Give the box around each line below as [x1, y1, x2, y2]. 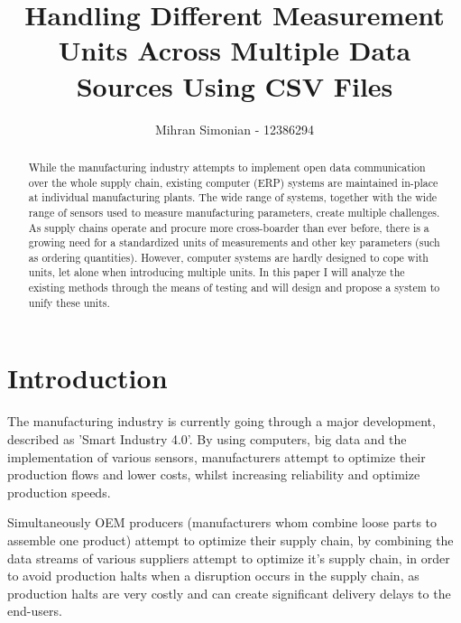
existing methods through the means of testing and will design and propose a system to [28, 280, 440, 295]
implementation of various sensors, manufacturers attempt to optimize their [7, 447, 426, 466]
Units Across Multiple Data [58, 32, 411, 69]
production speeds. [7, 482, 111, 501]
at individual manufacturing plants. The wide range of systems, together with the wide [28, 190, 438, 205]
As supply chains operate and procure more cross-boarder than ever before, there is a [28, 219, 429, 235]
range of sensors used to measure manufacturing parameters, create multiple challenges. [28, 204, 440, 219]
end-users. [7, 601, 62, 620]
